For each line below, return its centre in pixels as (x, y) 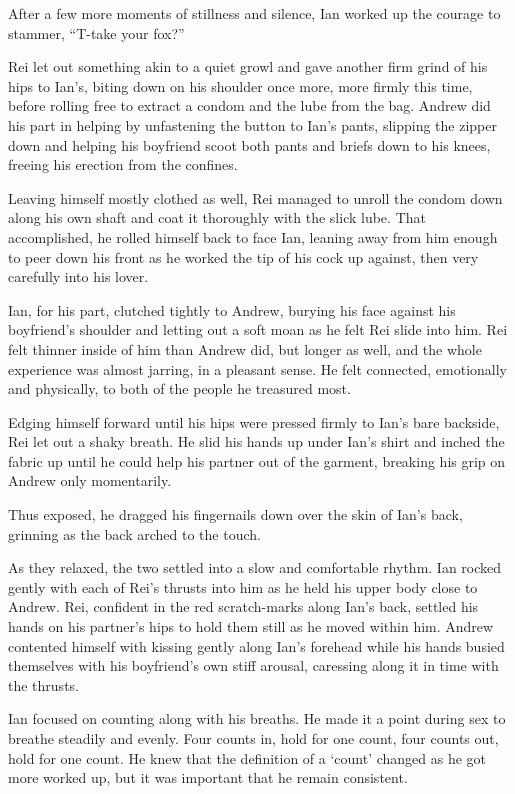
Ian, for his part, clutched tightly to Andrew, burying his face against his (232, 309)
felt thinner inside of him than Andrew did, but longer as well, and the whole (245, 348)
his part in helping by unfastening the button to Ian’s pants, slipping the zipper (252, 124)
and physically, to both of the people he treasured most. (179, 388)
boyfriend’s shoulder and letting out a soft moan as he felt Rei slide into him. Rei (258, 329)
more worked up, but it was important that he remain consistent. (208, 777)
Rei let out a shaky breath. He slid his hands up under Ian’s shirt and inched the (256, 441)
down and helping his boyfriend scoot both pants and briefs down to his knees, (249, 144)
